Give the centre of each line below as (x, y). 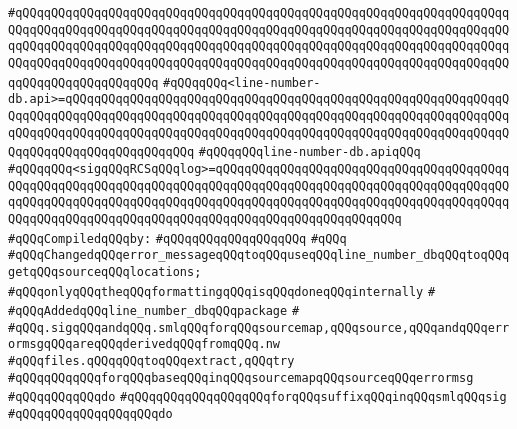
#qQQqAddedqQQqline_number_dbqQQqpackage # (154, 311)
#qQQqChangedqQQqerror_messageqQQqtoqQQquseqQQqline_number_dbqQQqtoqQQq (259, 255)
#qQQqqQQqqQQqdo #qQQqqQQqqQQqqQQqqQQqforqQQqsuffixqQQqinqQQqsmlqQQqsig (257, 397)
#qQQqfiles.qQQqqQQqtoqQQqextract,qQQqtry (151, 361)
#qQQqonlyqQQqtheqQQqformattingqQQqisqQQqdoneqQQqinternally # (222, 291)
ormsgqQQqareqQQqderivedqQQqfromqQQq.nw (144, 344)
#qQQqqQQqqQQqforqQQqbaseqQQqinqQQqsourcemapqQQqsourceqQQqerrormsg (241, 377)
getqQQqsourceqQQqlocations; (105, 271)
